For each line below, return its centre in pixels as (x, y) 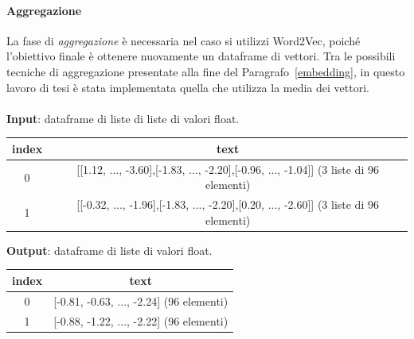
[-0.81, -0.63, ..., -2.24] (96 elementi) (141, 300)
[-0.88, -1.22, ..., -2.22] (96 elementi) (141, 320)
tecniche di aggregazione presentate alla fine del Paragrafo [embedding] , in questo (206, 71)
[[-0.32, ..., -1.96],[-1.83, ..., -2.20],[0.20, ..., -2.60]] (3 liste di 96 (228, 204)
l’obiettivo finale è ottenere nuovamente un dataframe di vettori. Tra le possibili (201, 56)
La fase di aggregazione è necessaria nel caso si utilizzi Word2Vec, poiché (184, 40)
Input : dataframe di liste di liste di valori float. (123, 118)
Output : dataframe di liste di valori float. (109, 250)
